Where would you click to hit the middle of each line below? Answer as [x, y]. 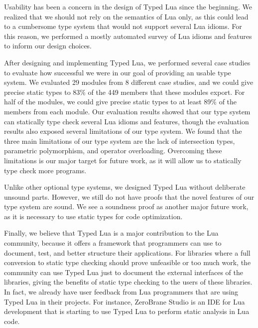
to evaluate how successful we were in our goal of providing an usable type [118, 72]
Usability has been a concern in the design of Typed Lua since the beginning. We [128, 6]
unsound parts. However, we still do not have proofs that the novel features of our [129, 196]
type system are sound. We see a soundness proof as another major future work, [126, 206]
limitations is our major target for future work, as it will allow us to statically [123, 160]
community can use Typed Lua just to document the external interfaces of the [124, 272]
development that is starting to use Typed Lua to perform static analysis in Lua [127, 311]
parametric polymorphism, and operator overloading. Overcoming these [113, 151]
